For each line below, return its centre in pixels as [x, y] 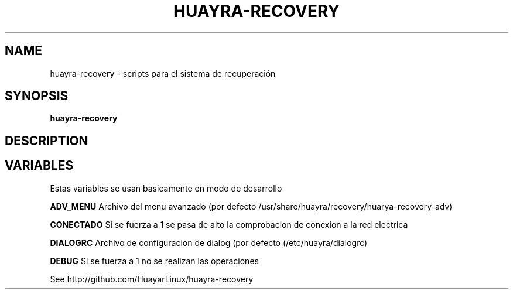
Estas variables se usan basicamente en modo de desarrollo [166, 188]
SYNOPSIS [37, 96]
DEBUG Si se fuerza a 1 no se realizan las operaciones [154, 261]
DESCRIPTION [47, 141]
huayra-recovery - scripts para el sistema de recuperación [163, 73]
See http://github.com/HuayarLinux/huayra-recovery [152, 279]
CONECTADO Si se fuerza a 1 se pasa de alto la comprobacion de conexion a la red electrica [229, 224]
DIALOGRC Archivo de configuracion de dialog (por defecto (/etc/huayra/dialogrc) [209, 242]
